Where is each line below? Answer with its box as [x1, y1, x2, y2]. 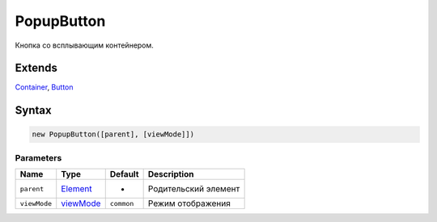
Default [109, 169, 139, 180]
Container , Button [15, 82, 74, 92]
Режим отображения [147, 198, 231, 209]
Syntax [15, 103, 52, 117]
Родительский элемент [147, 183, 240, 195]
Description [147, 169, 194, 180]
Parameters [15, 152, 62, 163]
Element [61, 183, 92, 195]
